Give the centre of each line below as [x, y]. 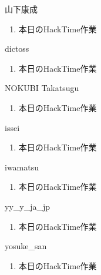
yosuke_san [26, 246]
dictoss [17, 48]
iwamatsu [22, 167]
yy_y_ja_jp [28, 206]
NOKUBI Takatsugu [42, 88]
